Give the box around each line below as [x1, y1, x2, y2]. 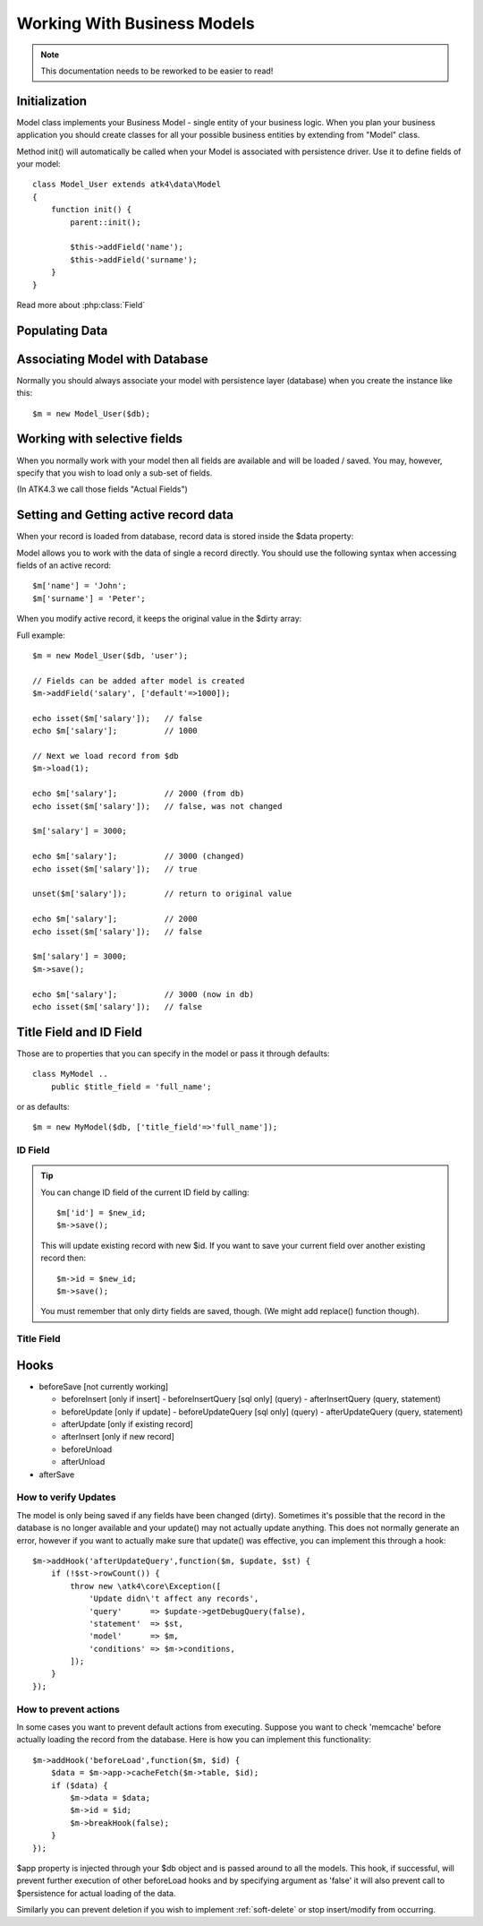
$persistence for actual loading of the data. [16, 1887, 176, 1898]
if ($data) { [50, 1780, 108, 1791]
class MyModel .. [32, 1069, 108, 1079]
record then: [40, 1252, 87, 1263]
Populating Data [16, 322, 108, 338]
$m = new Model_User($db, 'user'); [32, 650, 189, 660]
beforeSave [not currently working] [38, 1380, 169, 1392]
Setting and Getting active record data [16, 507, 234, 523]
